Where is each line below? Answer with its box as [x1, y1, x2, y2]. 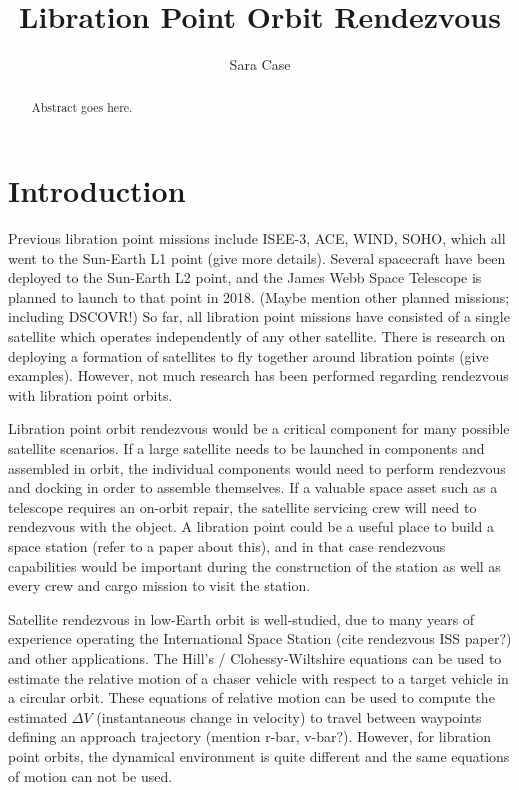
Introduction [8, 170, 186, 211]
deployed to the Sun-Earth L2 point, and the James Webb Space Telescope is [8, 267, 482, 288]
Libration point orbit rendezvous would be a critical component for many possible [8, 418, 510, 439]
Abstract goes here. [31, 98, 133, 115]
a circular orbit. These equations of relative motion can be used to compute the [8, 687, 495, 708]
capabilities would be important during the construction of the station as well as [8, 555, 501, 576]
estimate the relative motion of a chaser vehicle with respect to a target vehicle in [8, 667, 509, 688]
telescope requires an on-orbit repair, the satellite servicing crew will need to [8, 496, 477, 517]
